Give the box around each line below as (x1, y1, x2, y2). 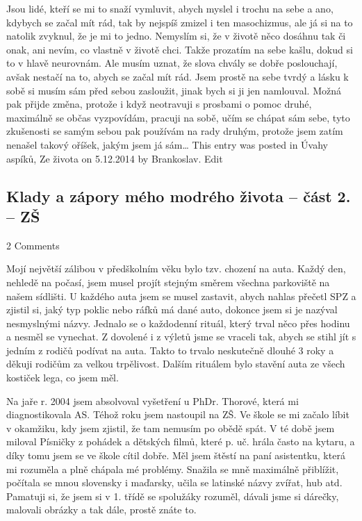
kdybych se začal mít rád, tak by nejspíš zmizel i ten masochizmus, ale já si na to (6, 15, 353, 29)
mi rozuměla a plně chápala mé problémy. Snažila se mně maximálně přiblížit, (6, 461, 339, 476)
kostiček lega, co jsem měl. (6, 370, 119, 385)
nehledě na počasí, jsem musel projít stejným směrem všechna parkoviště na (6, 274, 330, 289)
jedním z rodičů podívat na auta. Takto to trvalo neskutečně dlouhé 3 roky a (6, 342, 334, 357)
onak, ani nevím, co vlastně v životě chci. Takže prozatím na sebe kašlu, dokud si (6, 42, 353, 56)
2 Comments (6, 238, 60, 252)
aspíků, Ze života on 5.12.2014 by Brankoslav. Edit (6, 151, 223, 165)
